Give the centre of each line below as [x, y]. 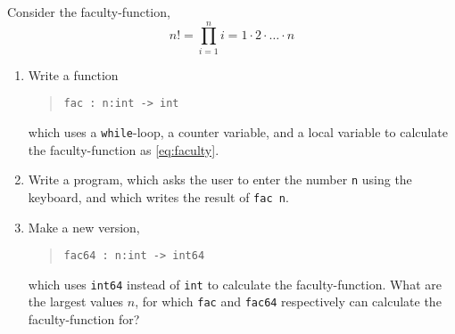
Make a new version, [84, 227]
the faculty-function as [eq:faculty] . [124, 149]
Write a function [73, 74]
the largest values [76, 301]
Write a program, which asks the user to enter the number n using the [220, 179]
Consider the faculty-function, [89, 12]
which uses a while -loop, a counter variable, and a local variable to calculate [238, 131]
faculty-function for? [84, 319]
